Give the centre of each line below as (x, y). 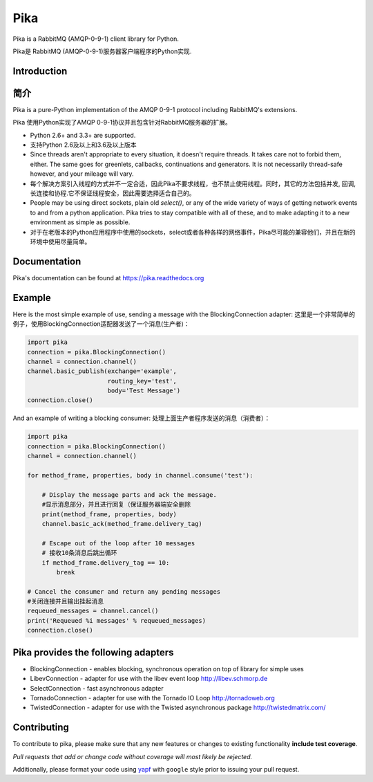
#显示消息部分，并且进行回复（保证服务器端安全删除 (116, 504)
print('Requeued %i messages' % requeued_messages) (117, 620)
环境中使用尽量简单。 (60, 242)
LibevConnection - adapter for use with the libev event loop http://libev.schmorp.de (149, 679)
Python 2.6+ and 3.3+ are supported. (83, 135)
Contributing (41, 728)
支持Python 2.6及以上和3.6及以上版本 (84, 145)
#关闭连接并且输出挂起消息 (66, 601)
